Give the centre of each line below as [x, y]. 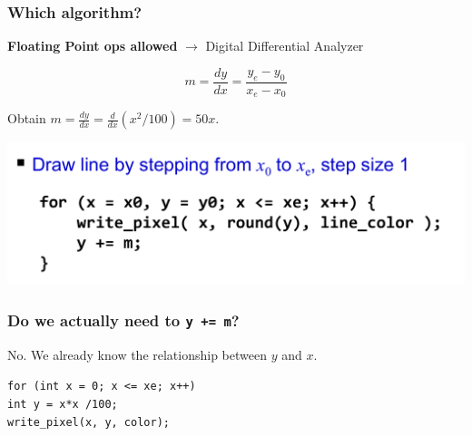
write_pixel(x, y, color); [88, 422]
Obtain [27, 118]
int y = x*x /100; [63, 404]
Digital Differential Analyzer [285, 46]
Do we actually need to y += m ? [123, 320]
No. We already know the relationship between [137, 354]
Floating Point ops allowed [93, 46]
